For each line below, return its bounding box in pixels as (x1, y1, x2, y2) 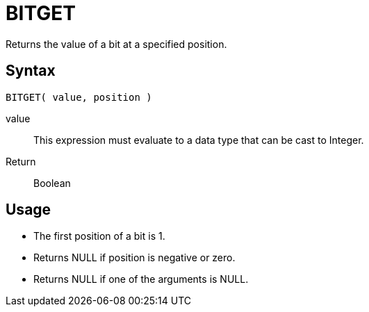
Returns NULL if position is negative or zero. (33, 252, 236, 264)
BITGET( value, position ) (6, 91, 152, 103)
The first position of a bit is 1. (33, 230, 165, 243)
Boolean (33, 176, 71, 189)
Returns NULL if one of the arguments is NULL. (33, 273, 249, 286)
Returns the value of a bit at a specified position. (6, 38, 227, 50)
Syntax (6, 62, 56, 80)
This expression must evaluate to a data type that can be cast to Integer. (33, 133, 364, 146)
